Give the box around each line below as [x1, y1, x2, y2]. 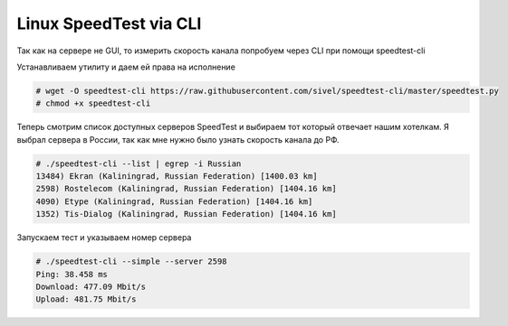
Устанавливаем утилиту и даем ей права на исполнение [16, 61, 235, 72]
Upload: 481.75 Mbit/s [35, 294, 137, 304]
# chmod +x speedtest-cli [35, 98, 151, 108]
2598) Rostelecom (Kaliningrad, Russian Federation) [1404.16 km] [35, 183, 337, 194]
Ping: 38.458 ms [35, 269, 109, 279]
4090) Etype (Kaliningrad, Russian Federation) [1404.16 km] [35, 196, 313, 207]
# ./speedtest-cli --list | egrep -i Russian [35, 158, 242, 169]
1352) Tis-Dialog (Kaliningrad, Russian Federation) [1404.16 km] [35, 209, 337, 219]
